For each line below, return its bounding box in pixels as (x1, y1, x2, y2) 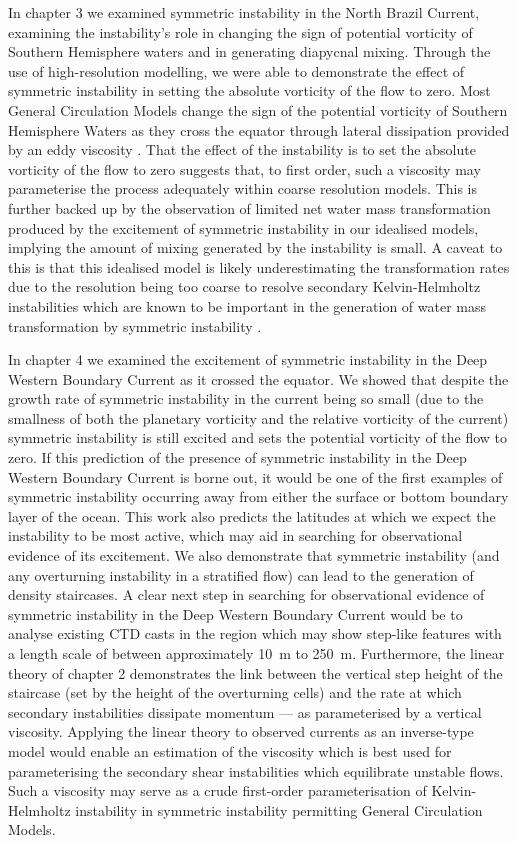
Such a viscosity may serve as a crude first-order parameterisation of (8, 780, 427, 801)
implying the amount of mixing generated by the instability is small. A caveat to (8, 237, 503, 258)
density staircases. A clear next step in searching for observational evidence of (8, 584, 485, 605)
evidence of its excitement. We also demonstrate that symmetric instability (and (8, 545, 500, 566)
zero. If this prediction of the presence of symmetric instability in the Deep (8, 447, 467, 468)
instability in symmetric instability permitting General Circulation (75, 799, 483, 820)
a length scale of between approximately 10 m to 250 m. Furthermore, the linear (8, 643, 505, 663)
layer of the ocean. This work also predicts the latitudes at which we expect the (8, 505, 496, 526)
